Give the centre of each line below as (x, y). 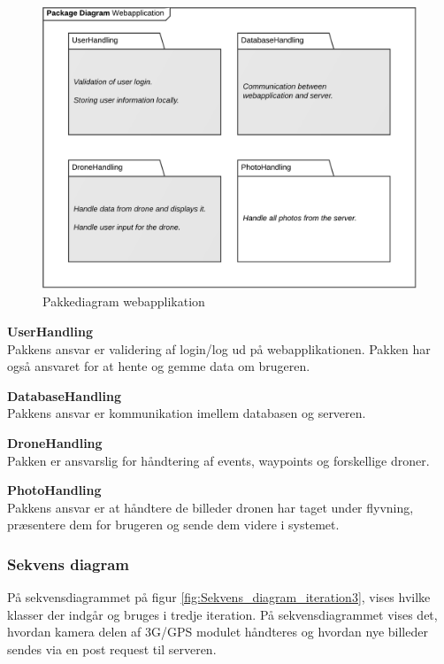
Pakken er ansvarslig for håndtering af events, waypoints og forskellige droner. (218, 460)
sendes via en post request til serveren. (112, 649)
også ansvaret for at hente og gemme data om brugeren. (159, 366)
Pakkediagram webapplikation (124, 301)
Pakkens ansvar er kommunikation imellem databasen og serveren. (187, 413)
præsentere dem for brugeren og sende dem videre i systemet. (173, 525)
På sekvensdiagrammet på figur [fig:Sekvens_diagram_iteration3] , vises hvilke (219, 597)
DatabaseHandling (65, 395)
